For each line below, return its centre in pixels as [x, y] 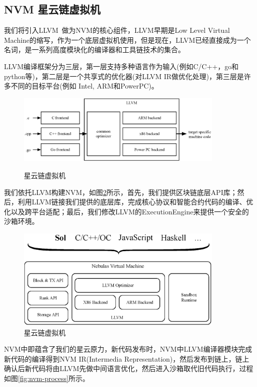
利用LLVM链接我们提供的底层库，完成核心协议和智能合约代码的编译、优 [135, 202]
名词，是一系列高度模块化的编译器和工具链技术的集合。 [94, 49]
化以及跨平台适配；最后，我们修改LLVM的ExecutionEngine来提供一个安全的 [127, 211]
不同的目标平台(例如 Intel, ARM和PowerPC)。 [85, 86]
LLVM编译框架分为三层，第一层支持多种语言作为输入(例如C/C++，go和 [121, 66]
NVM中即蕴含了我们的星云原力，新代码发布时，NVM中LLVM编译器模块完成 [128, 349]
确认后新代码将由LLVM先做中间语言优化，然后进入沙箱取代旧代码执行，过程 [129, 368]
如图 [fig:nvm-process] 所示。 [47, 378]
